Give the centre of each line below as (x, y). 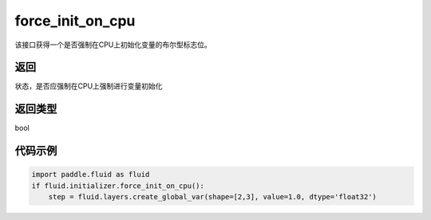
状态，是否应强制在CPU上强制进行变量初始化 (89, 86)
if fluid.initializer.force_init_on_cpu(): (118, 186)
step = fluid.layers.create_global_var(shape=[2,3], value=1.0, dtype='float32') (212, 197)
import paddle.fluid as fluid (91, 175)
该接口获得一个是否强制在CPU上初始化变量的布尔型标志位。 (113, 45)
